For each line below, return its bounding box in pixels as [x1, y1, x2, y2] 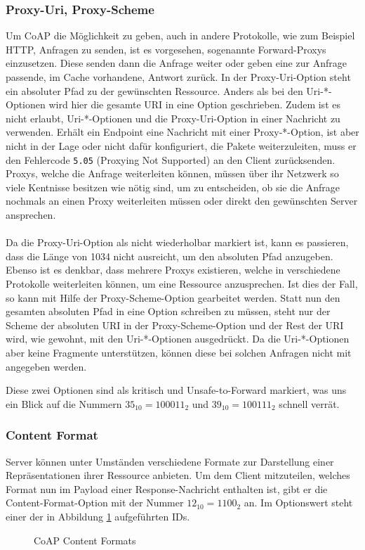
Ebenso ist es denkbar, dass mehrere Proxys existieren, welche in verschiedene [6, 262, 340, 277]
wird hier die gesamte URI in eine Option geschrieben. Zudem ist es [48, 97, 340, 112]
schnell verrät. [279, 396, 340, 411]
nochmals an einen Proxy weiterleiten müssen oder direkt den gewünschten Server [6, 193, 358, 208]
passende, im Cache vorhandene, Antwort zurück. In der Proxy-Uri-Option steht [6, 70, 351, 84]
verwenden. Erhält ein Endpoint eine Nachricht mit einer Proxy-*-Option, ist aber [6, 124, 359, 139]
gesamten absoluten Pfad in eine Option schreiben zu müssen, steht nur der [6, 304, 331, 319]
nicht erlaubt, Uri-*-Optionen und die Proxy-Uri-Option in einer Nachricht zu [6, 110, 340, 125]
